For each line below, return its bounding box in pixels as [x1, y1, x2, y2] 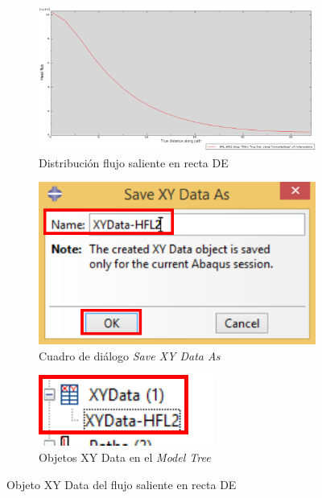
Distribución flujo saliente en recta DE [39, 154, 229, 171]
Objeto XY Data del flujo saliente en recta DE [6, 475, 237, 492]
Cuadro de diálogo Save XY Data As [39, 347, 221, 364]
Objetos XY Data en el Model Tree [39, 449, 211, 466]
